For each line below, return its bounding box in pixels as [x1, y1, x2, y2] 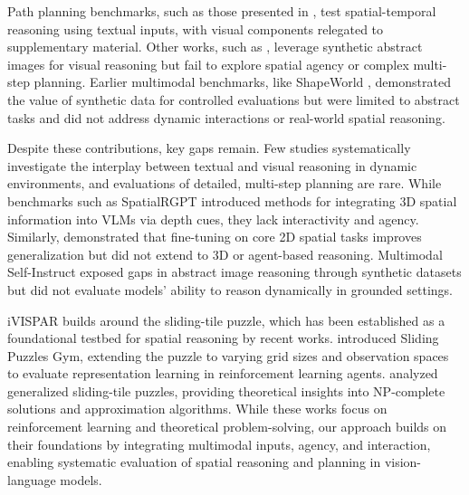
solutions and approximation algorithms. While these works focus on [7, 399, 388, 418]
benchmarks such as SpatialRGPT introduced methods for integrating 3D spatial [7, 191, 457, 210]
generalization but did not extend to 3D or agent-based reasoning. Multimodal [7, 244, 443, 263]
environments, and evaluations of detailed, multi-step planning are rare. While [7, 174, 442, 193]
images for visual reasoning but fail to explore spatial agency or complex [7, 54, 409, 73]
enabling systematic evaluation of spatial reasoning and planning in [7, 452, 381, 471]
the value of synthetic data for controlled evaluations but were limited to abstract [7, 90, 460, 109]
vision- [384, 452, 422, 471]
